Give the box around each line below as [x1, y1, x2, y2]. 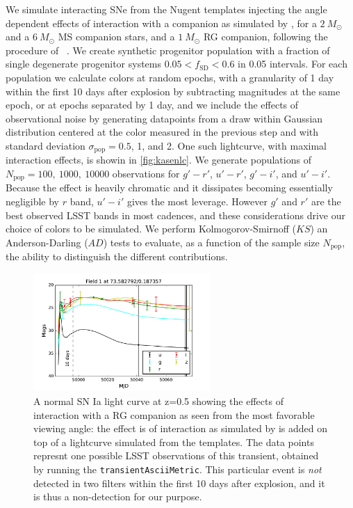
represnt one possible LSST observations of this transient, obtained [33, 448, 319, 463]
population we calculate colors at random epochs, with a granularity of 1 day [6, 70, 334, 84]
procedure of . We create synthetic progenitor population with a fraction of [6, 42, 330, 57]
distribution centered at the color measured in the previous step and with [6, 125, 319, 139]
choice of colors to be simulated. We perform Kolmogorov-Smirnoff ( [6, 221, 296, 236]
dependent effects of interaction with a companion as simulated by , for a [6, 15, 317, 30]
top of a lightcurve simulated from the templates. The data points [33, 434, 314, 449]
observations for [112, 166, 180, 180]
